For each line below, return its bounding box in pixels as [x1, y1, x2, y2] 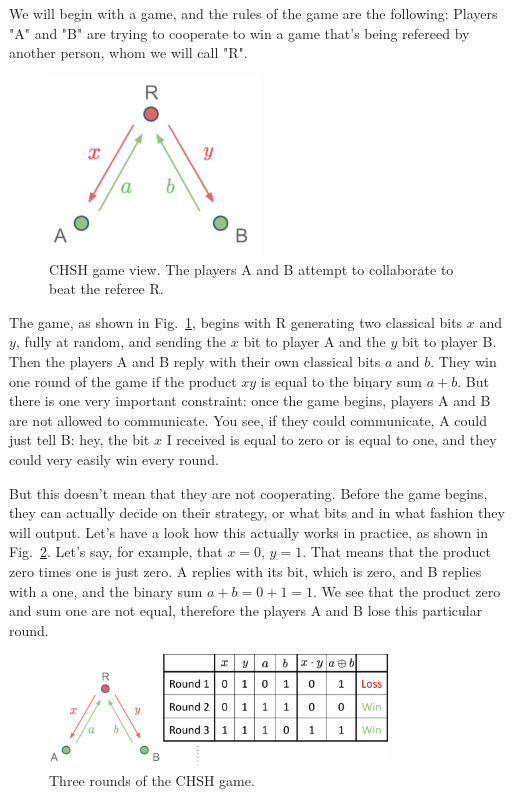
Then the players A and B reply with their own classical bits [9, 351, 381, 371]
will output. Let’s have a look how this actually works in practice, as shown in [9, 521, 488, 542]
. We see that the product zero [313, 580, 501, 601]
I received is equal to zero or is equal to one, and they [166, 429, 497, 450]
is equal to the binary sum [260, 370, 423, 391]
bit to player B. [401, 331, 497, 352]
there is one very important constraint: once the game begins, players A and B [9, 390, 491, 411]
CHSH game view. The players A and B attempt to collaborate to [49, 258, 454, 279]
